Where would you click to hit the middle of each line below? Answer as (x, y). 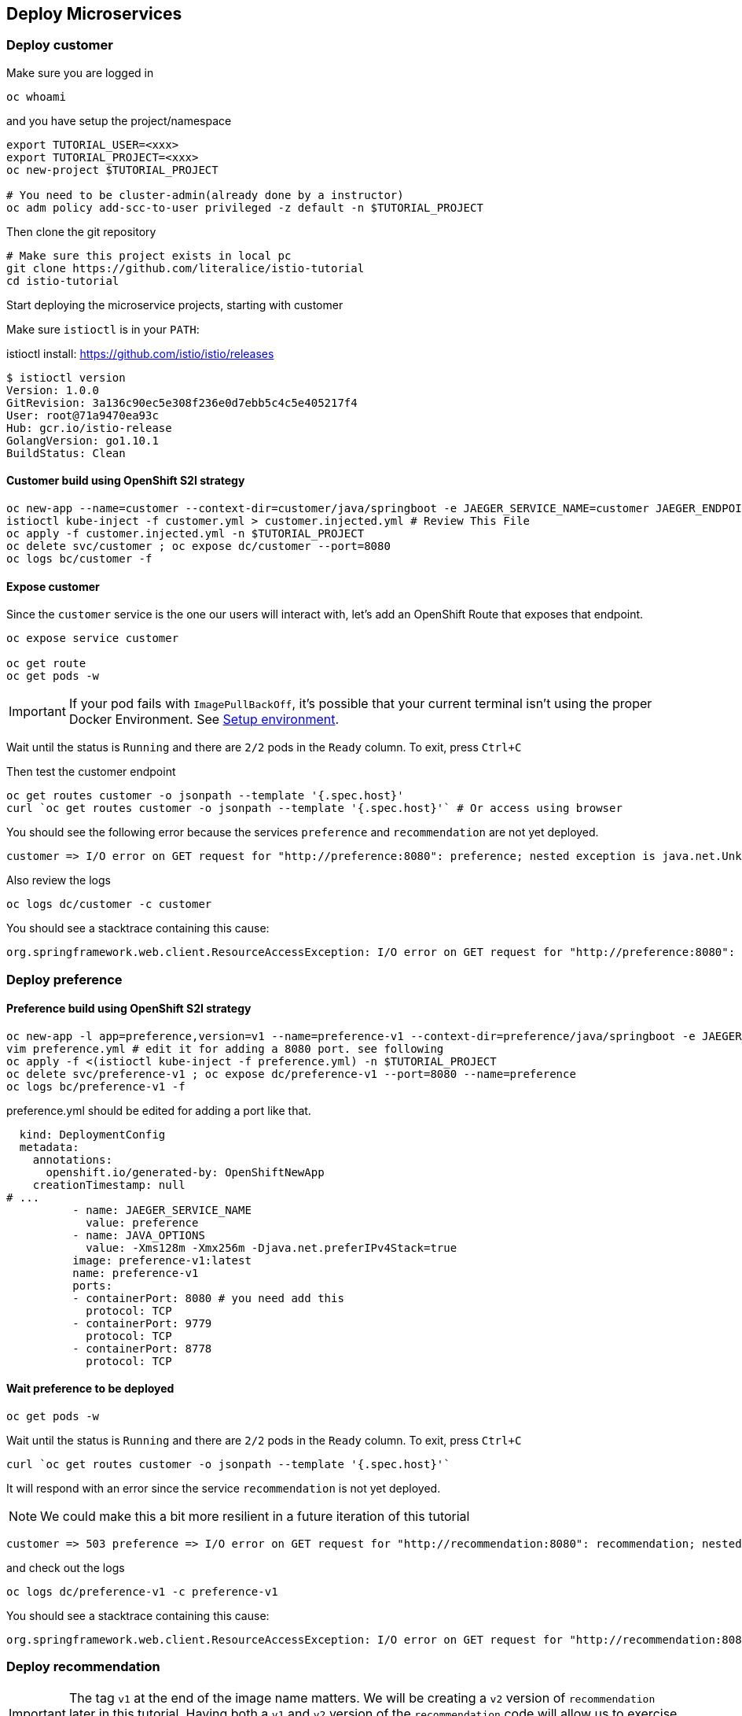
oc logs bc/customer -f (79, 559)
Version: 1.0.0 (53, 390)
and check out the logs (66, 1568)
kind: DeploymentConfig (92, 1134)
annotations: (72, 1159)
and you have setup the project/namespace (119, 120)
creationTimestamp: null (109, 1185)
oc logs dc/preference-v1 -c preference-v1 (142, 1592)
